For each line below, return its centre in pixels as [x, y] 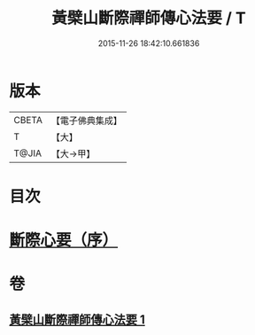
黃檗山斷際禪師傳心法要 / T [149, 18]
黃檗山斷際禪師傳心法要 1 [77, 319]
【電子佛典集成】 [86, 121]
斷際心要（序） [64, 241]
